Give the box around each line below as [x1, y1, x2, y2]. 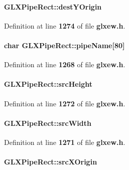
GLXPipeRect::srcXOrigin [4, 156, 97, 167]
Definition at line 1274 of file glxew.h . [4, 20, 125, 31]
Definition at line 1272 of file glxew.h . [4, 98, 125, 108]
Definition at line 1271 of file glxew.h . [4, 136, 125, 147]
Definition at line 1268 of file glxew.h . [4, 59, 125, 70]
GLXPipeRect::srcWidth [4, 117, 91, 128]
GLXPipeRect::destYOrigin [4, 1, 102, 12]
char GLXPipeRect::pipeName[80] [4, 40, 125, 50]
